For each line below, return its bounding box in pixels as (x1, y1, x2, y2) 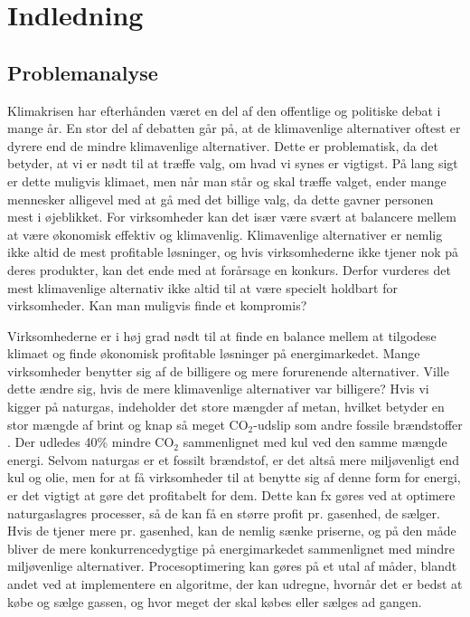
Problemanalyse (7, 58, 158, 86)
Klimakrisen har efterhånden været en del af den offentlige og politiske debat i (7, 100, 441, 119)
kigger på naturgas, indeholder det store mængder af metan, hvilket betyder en (7, 397, 445, 416)
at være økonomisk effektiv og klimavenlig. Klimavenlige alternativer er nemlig (7, 224, 443, 243)
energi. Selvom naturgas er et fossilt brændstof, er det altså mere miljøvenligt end (7, 450, 459, 469)
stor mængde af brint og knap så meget (7, 414, 225, 433)
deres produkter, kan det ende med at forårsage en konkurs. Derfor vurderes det (7, 260, 451, 279)
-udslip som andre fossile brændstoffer (253, 414, 463, 433)
